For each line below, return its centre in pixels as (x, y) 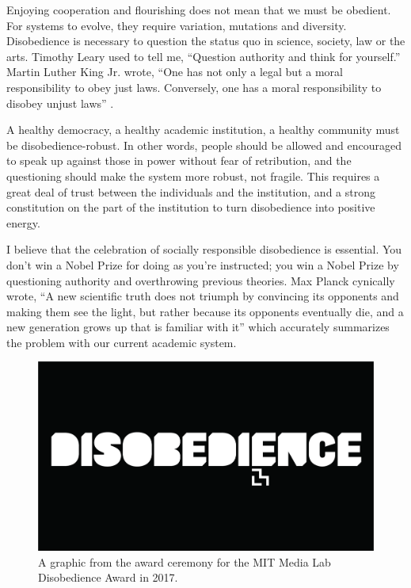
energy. (23, 222)
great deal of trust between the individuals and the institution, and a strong (191, 191)
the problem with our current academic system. (122, 342)
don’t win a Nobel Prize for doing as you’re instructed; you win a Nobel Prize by (203, 264)
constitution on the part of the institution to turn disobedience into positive (191, 207)
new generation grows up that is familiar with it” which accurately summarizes (198, 327)
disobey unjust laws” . (60, 103)
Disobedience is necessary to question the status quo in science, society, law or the (206, 41)
